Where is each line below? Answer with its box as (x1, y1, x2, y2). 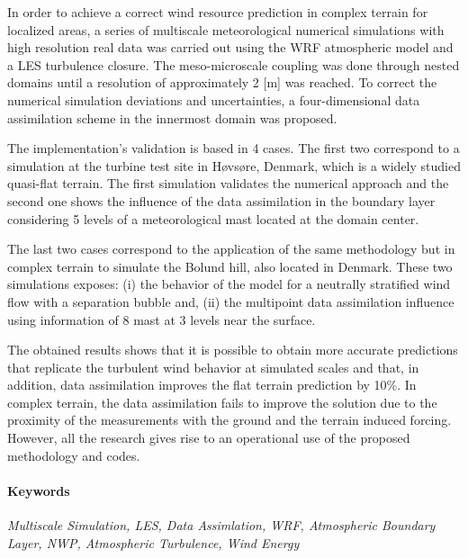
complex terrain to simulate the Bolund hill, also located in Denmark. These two (7, 256, 453, 275)
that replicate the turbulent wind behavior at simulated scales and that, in (7, 357, 419, 376)
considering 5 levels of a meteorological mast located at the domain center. (7, 209, 419, 228)
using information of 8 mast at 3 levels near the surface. (7, 310, 316, 328)
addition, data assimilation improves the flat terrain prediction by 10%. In (7, 375, 417, 394)
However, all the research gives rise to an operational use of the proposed (7, 428, 410, 447)
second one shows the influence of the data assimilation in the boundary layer (7, 191, 436, 210)
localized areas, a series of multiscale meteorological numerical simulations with (7, 20, 445, 39)
